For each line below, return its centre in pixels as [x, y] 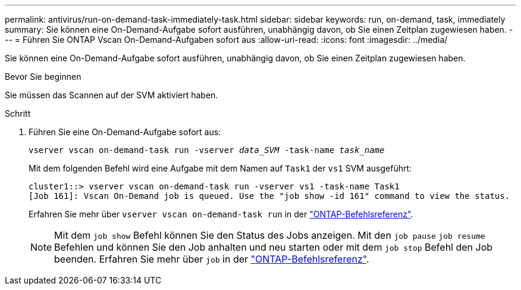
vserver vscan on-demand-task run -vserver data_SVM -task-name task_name [207, 150]
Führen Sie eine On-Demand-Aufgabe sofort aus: [125, 132]
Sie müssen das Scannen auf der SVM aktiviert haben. [112, 95]
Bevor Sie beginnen [43, 77]
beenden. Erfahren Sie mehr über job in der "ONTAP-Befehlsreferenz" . [212, 259]
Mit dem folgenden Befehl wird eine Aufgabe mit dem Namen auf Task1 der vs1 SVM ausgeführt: [220, 168]
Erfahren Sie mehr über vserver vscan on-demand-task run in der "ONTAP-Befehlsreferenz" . [221, 214]
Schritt [18, 113]
